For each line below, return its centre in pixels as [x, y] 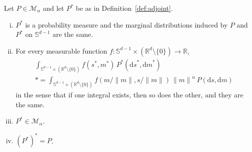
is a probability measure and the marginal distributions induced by [126, 24]
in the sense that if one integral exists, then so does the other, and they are [129, 95]
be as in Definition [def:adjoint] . [124, 8]
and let [53, 8]
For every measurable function [61, 50]
